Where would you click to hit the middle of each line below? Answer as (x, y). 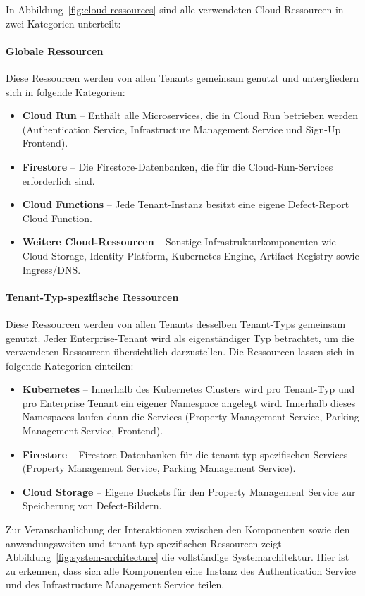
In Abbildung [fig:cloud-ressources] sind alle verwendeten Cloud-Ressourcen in (175, 9)
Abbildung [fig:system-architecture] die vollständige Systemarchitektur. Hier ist (178, 557)
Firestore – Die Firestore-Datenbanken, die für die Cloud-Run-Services (178, 166)
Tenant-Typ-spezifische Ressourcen (92, 297)
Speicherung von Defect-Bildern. (92, 505)
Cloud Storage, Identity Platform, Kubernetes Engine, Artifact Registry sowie (191, 255)
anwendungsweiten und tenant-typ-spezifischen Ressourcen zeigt (144, 543)
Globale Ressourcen (55, 50)
